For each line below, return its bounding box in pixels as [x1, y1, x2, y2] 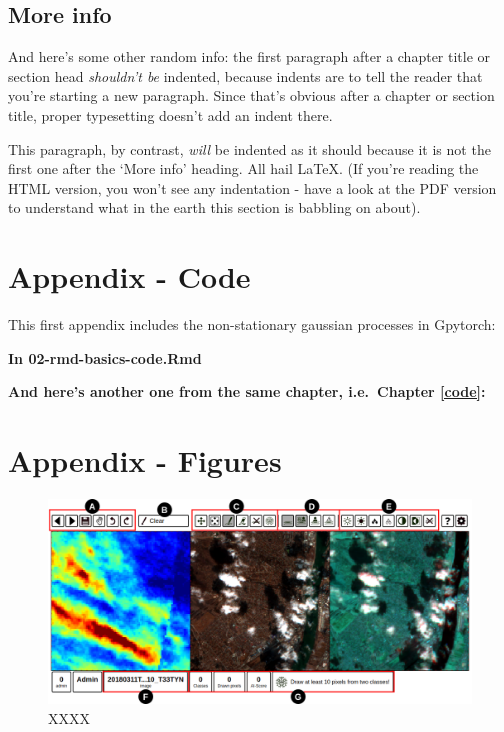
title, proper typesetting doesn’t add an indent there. [8, 104, 333, 125]
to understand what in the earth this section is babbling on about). [8, 197, 421, 218]
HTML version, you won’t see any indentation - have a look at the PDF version [8, 177, 497, 198]
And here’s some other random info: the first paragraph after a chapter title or [8, 46, 491, 67]
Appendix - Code [8, 256, 251, 297]
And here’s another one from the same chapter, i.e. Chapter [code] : [8, 381, 486, 402]
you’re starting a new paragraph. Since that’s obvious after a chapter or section [8, 85, 495, 106]
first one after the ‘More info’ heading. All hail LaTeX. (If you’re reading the [8, 158, 479, 179]
